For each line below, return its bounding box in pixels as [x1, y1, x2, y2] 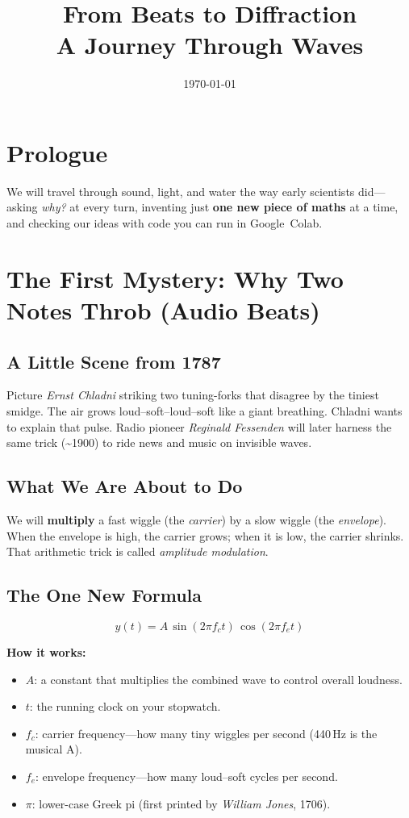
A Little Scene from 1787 [6, 348, 221, 374]
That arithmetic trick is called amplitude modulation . [6, 543, 269, 560]
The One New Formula [6, 582, 202, 607]
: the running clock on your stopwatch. [29, 698, 221, 715]
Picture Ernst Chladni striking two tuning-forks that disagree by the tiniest [6, 386, 379, 403]
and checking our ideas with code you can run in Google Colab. [6, 215, 323, 232]
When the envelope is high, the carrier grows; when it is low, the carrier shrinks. [6, 527, 404, 544]
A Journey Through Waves [56, 28, 364, 61]
